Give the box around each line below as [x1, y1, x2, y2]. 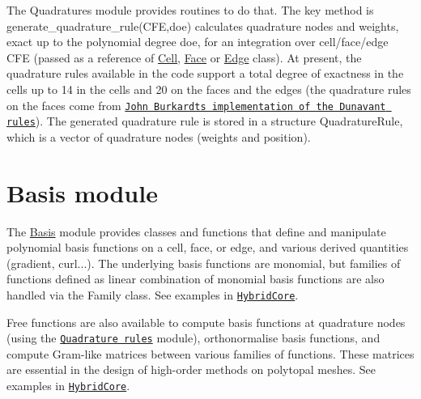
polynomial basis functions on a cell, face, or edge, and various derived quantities [6, 239, 409, 256]
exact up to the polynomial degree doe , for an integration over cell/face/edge [6, 33, 389, 50]
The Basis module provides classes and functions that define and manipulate [6, 223, 386, 240]
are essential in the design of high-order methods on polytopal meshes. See [6, 361, 376, 378]
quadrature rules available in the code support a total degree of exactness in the [6, 65, 404, 82]
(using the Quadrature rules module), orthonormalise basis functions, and [6, 329, 381, 346]
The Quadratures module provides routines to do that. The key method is [6, 2, 374, 18]
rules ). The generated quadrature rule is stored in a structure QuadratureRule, [6, 112, 403, 129]
